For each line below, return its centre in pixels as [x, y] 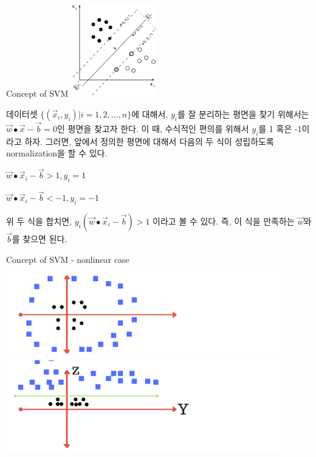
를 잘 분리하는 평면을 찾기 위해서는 [243, 113]
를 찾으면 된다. [39, 239]
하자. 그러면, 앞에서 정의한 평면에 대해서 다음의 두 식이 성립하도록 [149, 141]
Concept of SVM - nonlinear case [68, 259]
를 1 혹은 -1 [280, 128]
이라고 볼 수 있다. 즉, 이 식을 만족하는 [224, 221]
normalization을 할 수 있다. [57, 153]
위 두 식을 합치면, [39, 221]
